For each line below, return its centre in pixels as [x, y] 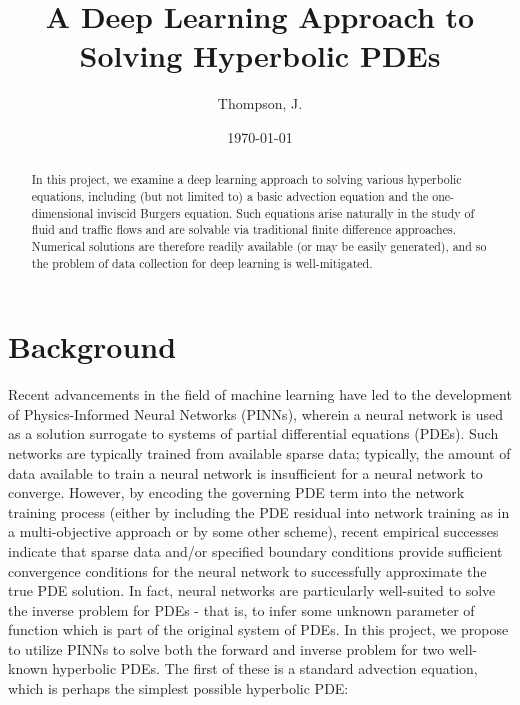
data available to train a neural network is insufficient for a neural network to [245, 472]
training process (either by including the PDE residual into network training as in [259, 511]
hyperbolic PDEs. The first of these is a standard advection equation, [265, 668]
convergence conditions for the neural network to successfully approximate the [247, 570]
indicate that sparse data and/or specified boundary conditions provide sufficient [255, 550]
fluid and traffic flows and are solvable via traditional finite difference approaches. [243, 229]
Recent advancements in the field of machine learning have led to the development [260, 394]
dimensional [62, 212]
